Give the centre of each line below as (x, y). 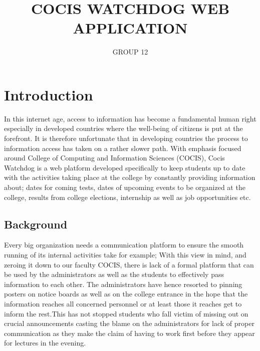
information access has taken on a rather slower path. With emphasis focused (123, 148)
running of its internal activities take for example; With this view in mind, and (125, 254)
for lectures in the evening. (45, 343)
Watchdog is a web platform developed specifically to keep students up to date (125, 167)
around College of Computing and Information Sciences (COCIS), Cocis (114, 158)
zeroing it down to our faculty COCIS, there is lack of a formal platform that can (129, 264)
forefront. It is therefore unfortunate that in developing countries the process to (126, 138)
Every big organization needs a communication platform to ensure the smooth (124, 245)
